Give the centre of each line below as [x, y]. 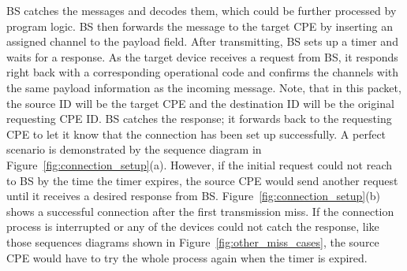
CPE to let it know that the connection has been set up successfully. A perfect [196, 134]
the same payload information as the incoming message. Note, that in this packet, [204, 87]
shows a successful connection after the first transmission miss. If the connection [200, 211]
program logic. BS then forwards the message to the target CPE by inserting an [200, 26]
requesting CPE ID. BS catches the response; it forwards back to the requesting [199, 119]
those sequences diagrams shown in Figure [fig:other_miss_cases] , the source [193, 241]
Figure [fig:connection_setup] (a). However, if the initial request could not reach [199, 164]
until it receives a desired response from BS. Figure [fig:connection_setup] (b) [193, 196]
